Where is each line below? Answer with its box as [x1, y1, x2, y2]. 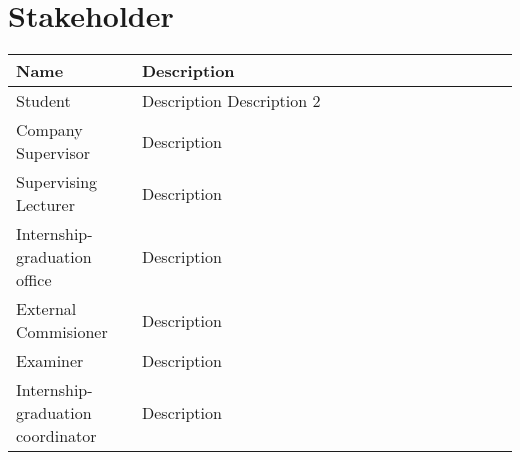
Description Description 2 [142, 89, 321, 113]
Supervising [16, 170, 98, 194]
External [16, 297, 77, 321]
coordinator [16, 424, 97, 448]
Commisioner [16, 320, 108, 344]
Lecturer [16, 193, 75, 217]
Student [16, 89, 71, 113]
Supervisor [16, 141, 90, 165]
